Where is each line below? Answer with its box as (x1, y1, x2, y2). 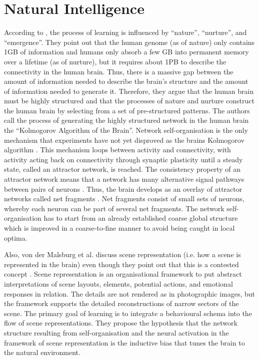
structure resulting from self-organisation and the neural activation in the (4, 327, 229, 338)
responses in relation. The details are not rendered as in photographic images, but (4, 288, 255, 299)
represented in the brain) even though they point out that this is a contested (4, 259, 239, 269)
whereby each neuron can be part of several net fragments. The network (4, 203, 224, 213)
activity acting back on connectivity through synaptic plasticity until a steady (4, 154, 243, 164)
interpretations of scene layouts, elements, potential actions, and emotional (4, 278, 233, 289)
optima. (4, 232, 27, 243)
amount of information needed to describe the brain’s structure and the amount (4, 76, 248, 86)
